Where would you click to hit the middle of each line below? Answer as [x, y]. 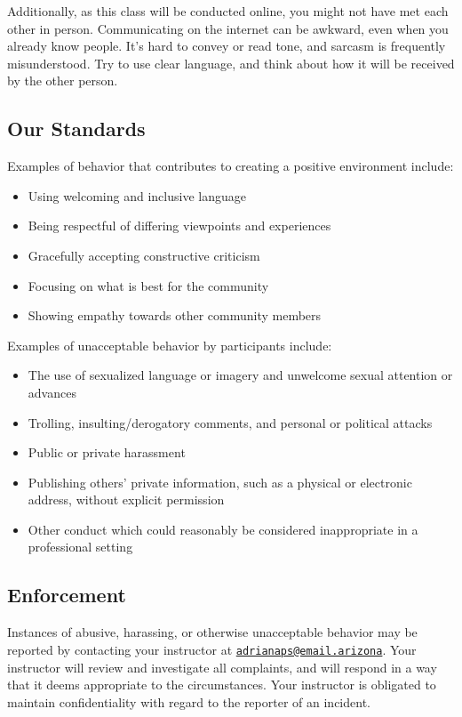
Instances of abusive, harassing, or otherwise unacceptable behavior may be [212, 632]
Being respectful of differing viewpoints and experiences [179, 226]
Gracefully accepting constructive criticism [144, 255]
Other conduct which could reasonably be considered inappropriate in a [223, 529]
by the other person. [63, 81]
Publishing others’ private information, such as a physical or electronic [220, 482]
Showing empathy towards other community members [175, 315]
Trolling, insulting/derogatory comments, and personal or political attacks [230, 422]
